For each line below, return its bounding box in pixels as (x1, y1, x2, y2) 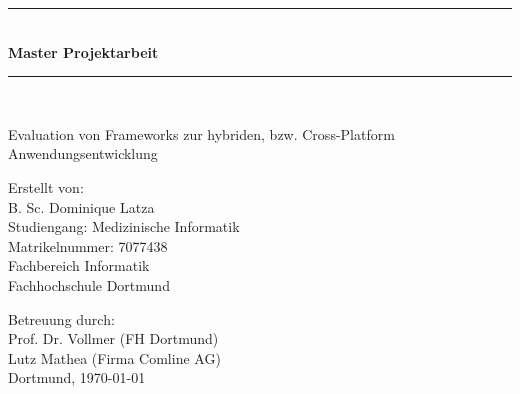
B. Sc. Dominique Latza (8, 196, 155, 217)
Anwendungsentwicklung (8, 143, 158, 164)
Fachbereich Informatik (8, 255, 150, 276)
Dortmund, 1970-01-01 (8, 367, 146, 388)
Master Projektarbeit (8, 41, 159, 62)
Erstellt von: (8, 176, 84, 197)
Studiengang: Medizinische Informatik (8, 216, 240, 237)
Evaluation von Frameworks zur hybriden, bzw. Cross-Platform (8, 123, 395, 144)
